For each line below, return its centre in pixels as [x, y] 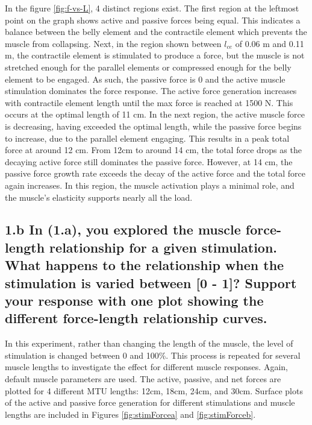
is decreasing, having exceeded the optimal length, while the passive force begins [153, 126]
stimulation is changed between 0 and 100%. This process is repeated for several [153, 355]
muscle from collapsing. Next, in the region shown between [113, 43]
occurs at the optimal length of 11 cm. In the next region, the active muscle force [155, 114]
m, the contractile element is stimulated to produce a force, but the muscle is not [155, 55]
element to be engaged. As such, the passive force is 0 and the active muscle [145, 79]
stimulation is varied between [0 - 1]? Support [151, 282]
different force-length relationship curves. [136, 318]
